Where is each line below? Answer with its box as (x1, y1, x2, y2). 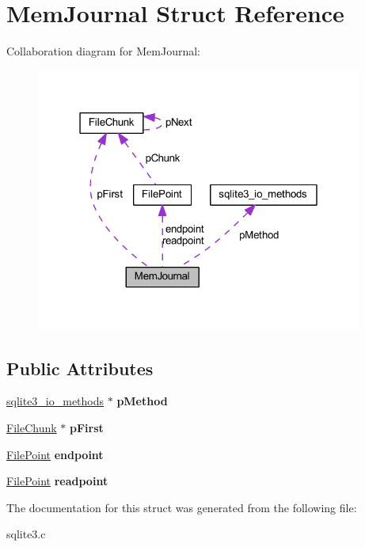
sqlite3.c (6, 526, 46, 542)
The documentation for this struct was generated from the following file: (6, 499, 357, 515)
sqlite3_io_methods (6, 393, 105, 409)
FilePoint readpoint (6, 473, 108, 489)
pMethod (116, 393, 168, 409)
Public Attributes (6, 355, 154, 380)
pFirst (69, 420, 104, 436)
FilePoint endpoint (6, 446, 104, 462)
